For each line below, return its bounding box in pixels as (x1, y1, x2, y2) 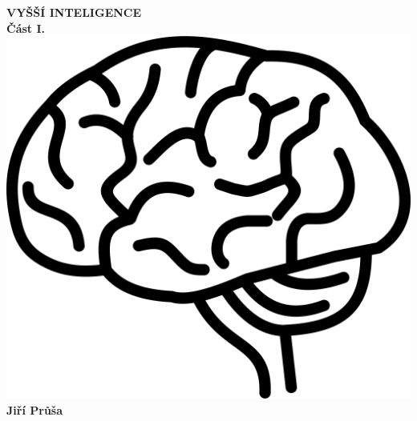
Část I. (6, 19, 46, 36)
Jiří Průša (6, 401, 63, 418)
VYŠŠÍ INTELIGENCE (6, 4, 142, 20)
